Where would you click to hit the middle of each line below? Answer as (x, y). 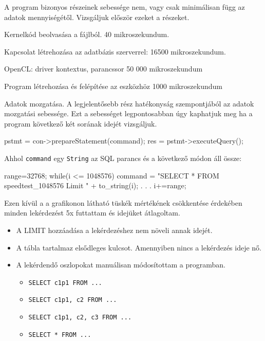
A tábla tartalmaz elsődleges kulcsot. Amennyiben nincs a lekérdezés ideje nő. (139, 247)
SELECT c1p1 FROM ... (65, 283)
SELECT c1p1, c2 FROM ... (73, 300)
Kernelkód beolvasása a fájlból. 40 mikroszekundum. (87, 34)
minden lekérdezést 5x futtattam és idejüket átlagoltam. (92, 213)
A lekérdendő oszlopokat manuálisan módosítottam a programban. (121, 265)
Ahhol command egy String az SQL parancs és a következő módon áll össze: (123, 158)
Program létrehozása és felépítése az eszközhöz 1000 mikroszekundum (113, 86)
